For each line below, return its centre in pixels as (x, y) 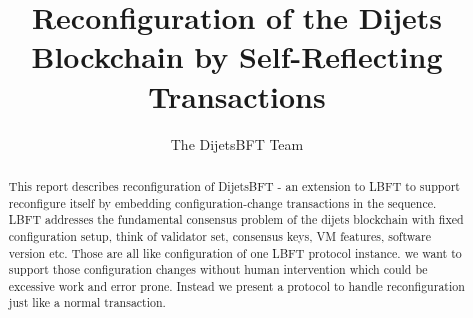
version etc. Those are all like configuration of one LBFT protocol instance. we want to (235, 252)
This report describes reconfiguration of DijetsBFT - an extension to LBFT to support (234, 185)
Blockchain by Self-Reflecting (237, 56)
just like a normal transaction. (87, 302)
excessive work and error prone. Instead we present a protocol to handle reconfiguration (236, 285)
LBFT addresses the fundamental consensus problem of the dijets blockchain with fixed (236, 219)
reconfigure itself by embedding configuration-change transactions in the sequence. (222, 202)
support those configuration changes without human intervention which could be (218, 269)
